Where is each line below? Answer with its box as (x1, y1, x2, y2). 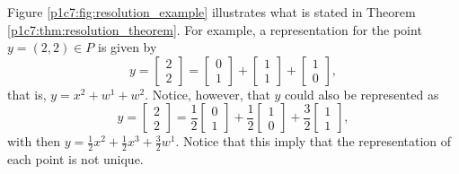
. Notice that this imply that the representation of (175, 132, 452, 151)
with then (7, 132, 61, 151)
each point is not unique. (7, 150, 144, 169)
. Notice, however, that (145, 84, 270, 103)
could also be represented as (285, 84, 439, 103)
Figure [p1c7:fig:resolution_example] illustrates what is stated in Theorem (7, 3, 416, 21)
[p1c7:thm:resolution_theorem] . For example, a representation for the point (7, 20, 422, 39)
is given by (97, 38, 157, 57)
